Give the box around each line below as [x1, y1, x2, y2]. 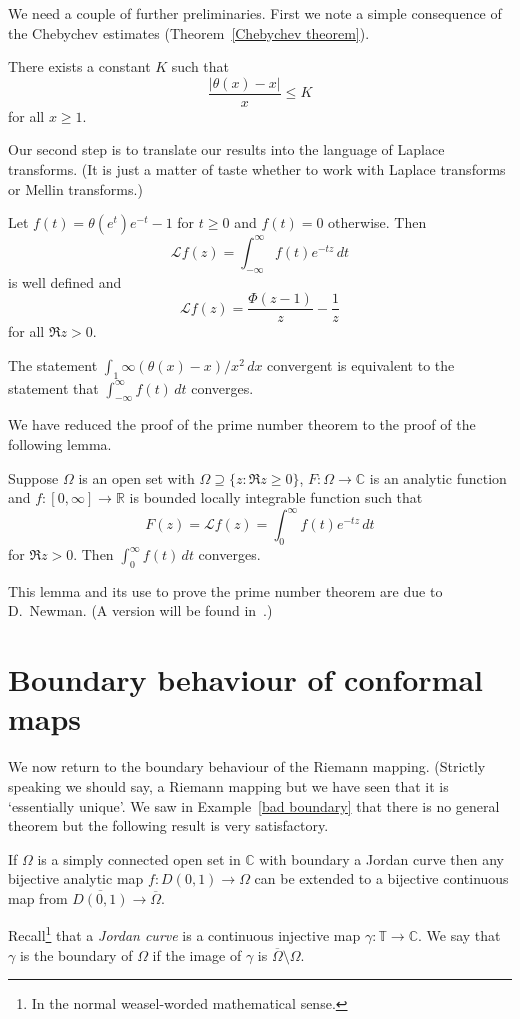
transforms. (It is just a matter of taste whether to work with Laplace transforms [8, 159, 506, 180]
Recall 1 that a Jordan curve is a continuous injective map [8, 922, 361, 946]
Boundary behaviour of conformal [8, 659, 483, 700]
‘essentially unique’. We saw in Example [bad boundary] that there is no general [8, 795, 500, 816]
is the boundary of [19, 944, 133, 965]
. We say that [418, 925, 501, 946]
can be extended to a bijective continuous [254, 868, 509, 889]
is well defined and [8, 271, 122, 292]
